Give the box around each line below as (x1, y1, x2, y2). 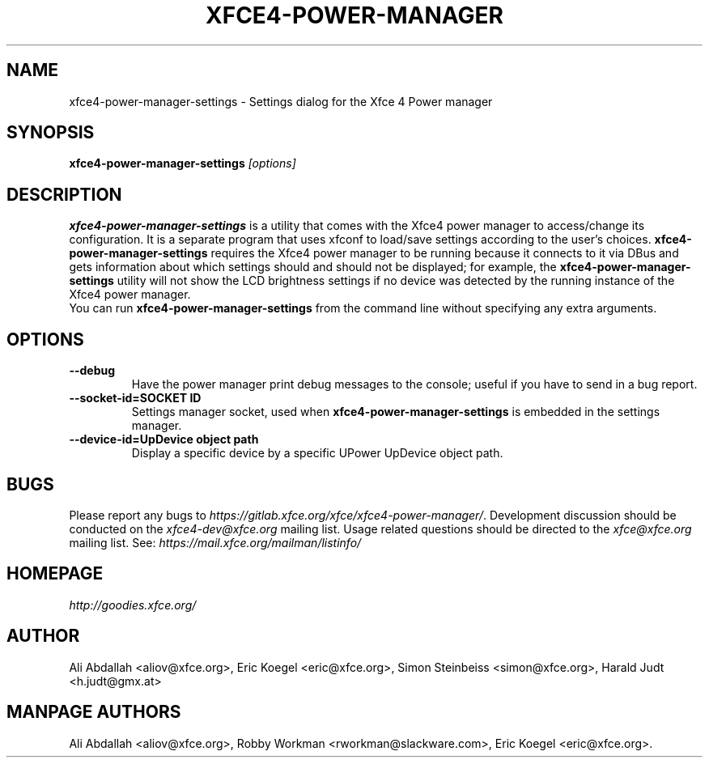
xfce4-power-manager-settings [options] (69, 156, 296, 171)
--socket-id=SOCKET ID (69, 391, 202, 405)
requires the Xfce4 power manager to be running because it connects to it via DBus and (210, 246, 679, 261)
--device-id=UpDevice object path (69, 432, 259, 447)
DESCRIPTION (6, 184, 122, 205)
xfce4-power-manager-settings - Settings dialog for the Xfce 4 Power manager (69, 94, 493, 108)
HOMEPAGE (6, 563, 104, 584)
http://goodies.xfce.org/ (69, 597, 197, 612)
